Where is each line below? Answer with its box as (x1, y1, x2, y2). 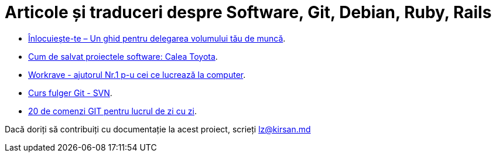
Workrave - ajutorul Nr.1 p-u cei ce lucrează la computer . (28, 69, 246, 80)
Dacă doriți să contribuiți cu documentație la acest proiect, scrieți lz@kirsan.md (5, 124, 311, 134)
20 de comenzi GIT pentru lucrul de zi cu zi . (28, 105, 197, 116)
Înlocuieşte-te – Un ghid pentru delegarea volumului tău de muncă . (28, 33, 286, 43)
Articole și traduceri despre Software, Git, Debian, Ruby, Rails (5, 2, 492, 22)
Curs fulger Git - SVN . (28, 87, 112, 98)
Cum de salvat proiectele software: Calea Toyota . (28, 51, 218, 62)
